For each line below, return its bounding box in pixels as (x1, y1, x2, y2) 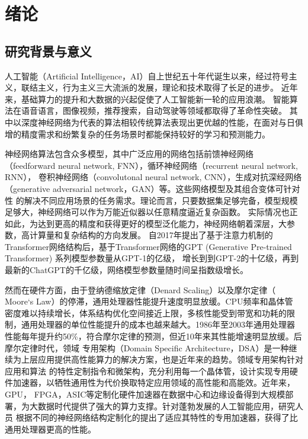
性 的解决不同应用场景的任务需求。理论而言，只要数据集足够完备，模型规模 (5, 194, 298, 206)
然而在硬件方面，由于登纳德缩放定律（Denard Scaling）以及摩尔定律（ (5, 283, 276, 296)
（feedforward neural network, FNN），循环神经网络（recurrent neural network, (5, 159, 298, 171)
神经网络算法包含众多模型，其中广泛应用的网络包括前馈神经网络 (5, 148, 254, 160)
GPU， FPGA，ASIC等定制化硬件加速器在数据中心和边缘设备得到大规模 (5, 388, 285, 400)
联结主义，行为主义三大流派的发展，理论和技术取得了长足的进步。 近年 (21, 81, 298, 94)
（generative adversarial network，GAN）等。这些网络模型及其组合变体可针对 (5, 182, 300, 194)
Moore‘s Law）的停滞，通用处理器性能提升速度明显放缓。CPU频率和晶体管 (5, 295, 293, 307)
